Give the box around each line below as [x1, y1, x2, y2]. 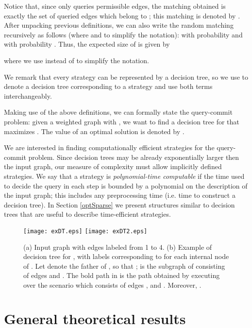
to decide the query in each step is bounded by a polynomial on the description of [4, 180, 248, 190]
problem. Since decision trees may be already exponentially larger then [28, 152, 239, 162]
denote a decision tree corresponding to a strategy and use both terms [4, 81, 213, 91]
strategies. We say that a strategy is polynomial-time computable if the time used [4, 171, 245, 181]
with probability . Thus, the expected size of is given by [4, 39, 170, 49]
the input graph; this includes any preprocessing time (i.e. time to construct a [4, 190, 235, 200]
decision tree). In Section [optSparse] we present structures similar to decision [4, 199, 235, 209]
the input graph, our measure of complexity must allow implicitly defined [4, 161, 222, 172]
